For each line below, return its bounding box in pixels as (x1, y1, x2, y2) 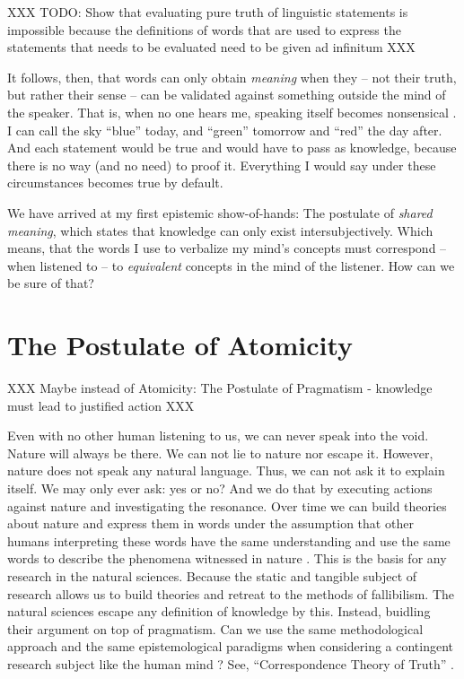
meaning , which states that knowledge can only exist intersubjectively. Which (7, 221, 433, 239)
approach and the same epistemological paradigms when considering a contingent (7, 637, 454, 656)
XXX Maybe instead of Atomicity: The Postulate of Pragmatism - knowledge (7, 379, 433, 397)
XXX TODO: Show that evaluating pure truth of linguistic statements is (7, 3, 408, 21)
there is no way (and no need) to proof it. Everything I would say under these (7, 155, 436, 174)
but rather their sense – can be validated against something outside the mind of (7, 85, 446, 104)
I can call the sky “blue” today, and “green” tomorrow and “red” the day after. (7, 120, 442, 139)
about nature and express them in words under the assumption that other (7, 514, 414, 533)
